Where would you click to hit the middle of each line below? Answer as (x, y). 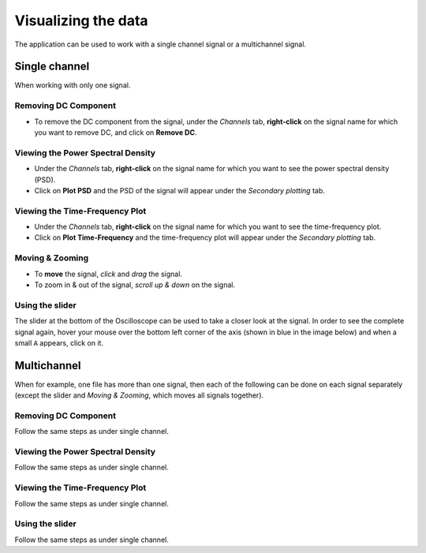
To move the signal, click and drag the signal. (108, 274)
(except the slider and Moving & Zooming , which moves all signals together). (139, 395)
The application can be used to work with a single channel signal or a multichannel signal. (161, 44)
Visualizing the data (82, 21)
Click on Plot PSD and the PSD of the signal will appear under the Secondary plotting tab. (179, 190)
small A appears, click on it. (59, 342)
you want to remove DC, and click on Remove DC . (116, 132)
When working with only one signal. (73, 85)
